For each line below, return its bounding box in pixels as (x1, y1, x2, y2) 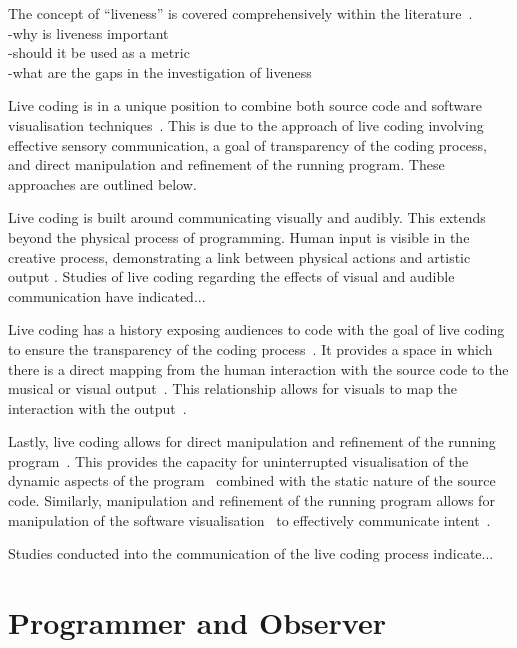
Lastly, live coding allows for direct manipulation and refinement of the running (8, 431, 496, 452)
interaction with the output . (8, 397, 187, 418)
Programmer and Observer (8, 602, 386, 643)
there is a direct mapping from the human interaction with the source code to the (8, 358, 509, 379)
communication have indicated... (8, 285, 206, 306)
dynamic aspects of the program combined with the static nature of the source (8, 470, 496, 491)
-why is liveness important (8, 22, 169, 43)
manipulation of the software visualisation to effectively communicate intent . (8, 509, 491, 530)
